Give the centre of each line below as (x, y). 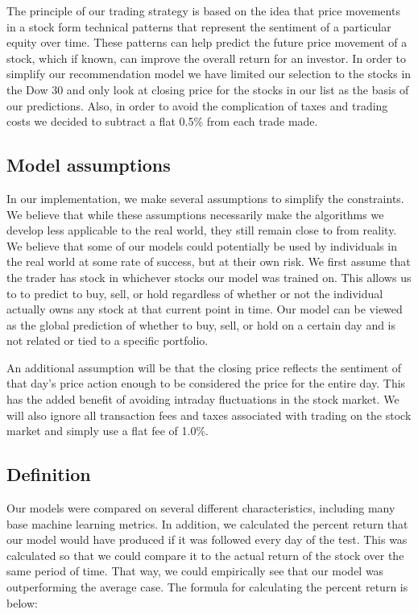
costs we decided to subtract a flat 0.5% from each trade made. (162, 121)
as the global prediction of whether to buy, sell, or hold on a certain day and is (201, 324)
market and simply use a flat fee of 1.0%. (108, 431)
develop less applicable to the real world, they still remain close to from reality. (202, 230)
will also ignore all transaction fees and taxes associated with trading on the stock (209, 415)
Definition (49, 474)
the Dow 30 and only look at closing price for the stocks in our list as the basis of (208, 89)
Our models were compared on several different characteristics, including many (201, 508)
